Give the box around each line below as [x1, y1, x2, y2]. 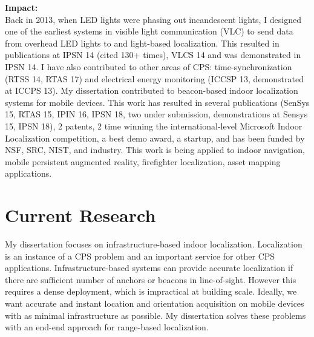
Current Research [5, 203, 156, 227]
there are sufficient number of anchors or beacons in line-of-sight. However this [5, 273, 296, 286]
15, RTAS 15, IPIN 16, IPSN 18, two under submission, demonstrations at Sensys [5, 108, 308, 120]
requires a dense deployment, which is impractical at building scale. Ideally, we [5, 285, 297, 298]
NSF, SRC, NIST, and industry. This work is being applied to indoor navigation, [5, 143, 305, 156]
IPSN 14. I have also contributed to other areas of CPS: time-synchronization [5, 60, 292, 73]
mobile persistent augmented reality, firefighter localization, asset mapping [5, 155, 281, 168]
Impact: [5, 1, 38, 13]
